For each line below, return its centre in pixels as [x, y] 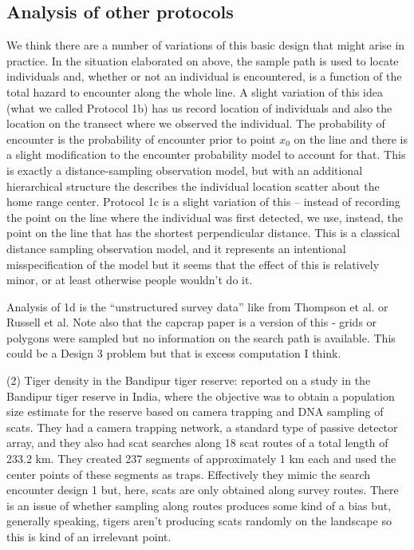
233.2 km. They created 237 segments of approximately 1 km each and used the [201, 459]
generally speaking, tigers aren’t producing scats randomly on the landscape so [199, 521]
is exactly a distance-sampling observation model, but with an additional [185, 170]
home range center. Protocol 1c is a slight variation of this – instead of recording [203, 202]
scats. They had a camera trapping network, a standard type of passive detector [202, 427]
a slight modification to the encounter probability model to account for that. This [206, 154]
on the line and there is [351, 138]
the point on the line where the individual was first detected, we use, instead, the [205, 217]
